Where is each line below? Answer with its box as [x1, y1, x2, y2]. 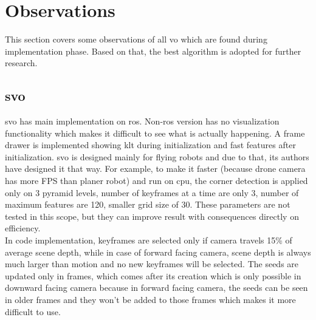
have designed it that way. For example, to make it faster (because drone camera [5, 162, 306, 175]
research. [5, 56, 38, 69]
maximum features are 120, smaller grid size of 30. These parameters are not [5, 198, 290, 211]
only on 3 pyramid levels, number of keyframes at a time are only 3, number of [5, 186, 299, 199]
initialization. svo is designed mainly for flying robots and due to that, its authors [5, 150, 309, 163]
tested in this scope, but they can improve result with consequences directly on [5, 209, 299, 222]
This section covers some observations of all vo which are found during [5, 33, 267, 46]
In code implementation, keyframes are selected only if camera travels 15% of [5, 234, 292, 247]
